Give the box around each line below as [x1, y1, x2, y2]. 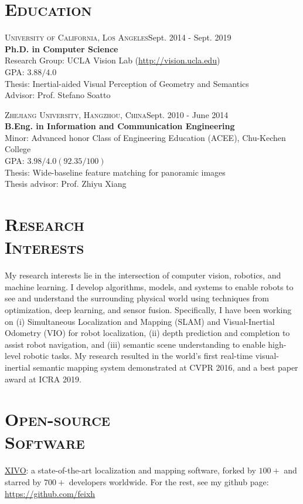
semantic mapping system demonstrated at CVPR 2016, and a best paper [33, 361, 298, 373]
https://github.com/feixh [5, 487, 96, 499]
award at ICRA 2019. [5, 372, 81, 385]
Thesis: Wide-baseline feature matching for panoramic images [5, 166, 226, 178]
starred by [5, 476, 42, 488]
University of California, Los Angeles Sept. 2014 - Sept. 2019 [5, 31, 231, 43]
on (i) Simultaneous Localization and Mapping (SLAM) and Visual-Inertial [5, 315, 275, 327]
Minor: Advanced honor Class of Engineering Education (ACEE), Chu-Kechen [5, 131, 286, 143]
